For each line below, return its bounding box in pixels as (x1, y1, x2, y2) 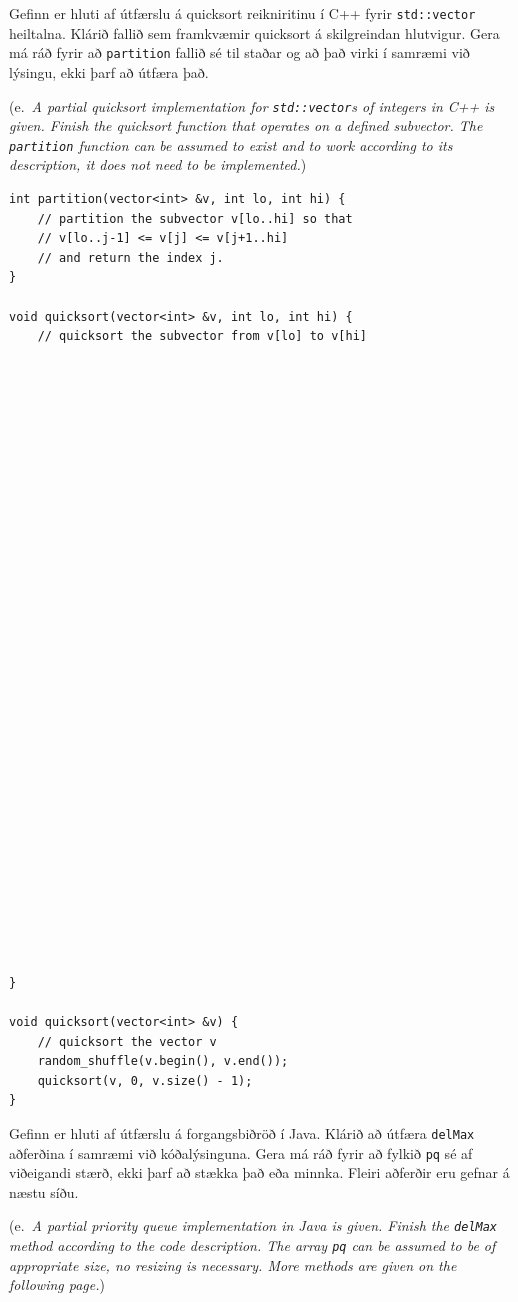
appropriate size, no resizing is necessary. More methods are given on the (9, 1254, 457, 1275)
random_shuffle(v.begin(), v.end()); (37, 1054, 289, 1069)
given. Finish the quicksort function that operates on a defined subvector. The (9, 115, 483, 136)
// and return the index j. (37, 250, 224, 265)
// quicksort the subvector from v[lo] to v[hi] (37, 329, 367, 344)
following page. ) (9, 1274, 105, 1295)
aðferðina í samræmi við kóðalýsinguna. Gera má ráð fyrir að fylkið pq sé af (9, 1142, 473, 1163)
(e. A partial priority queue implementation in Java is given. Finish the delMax (9, 1215, 498, 1236)
